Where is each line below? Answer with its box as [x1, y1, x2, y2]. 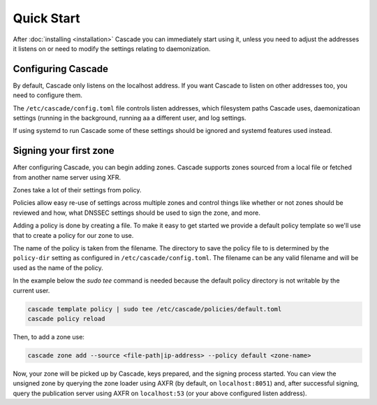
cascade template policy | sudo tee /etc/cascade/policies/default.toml [27, 305, 282, 313]
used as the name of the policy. [13, 263, 104, 272]
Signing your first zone [13, 145, 114, 157]
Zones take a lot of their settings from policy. [13, 186, 142, 194]
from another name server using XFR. [13, 173, 121, 181]
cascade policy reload [27, 315, 105, 322]
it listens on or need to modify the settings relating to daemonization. [13, 44, 211, 52]
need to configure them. [13, 91, 83, 99]
